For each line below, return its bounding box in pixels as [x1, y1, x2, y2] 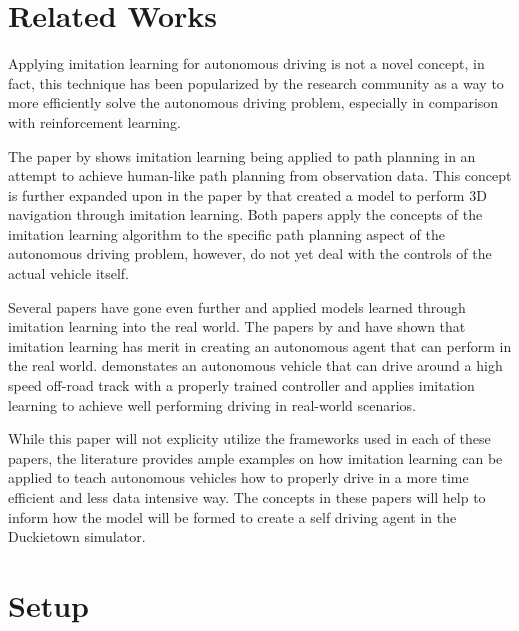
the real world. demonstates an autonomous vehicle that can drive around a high [8, 355, 503, 376]
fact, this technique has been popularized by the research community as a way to [8, 72, 504, 93]
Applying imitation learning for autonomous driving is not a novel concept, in [8, 53, 485, 74]
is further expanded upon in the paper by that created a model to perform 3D [8, 184, 487, 205]
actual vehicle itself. [8, 263, 130, 284]
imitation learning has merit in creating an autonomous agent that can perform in [8, 335, 512, 356]
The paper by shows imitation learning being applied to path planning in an [8, 145, 476, 166]
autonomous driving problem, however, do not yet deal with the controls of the [8, 243, 492, 264]
